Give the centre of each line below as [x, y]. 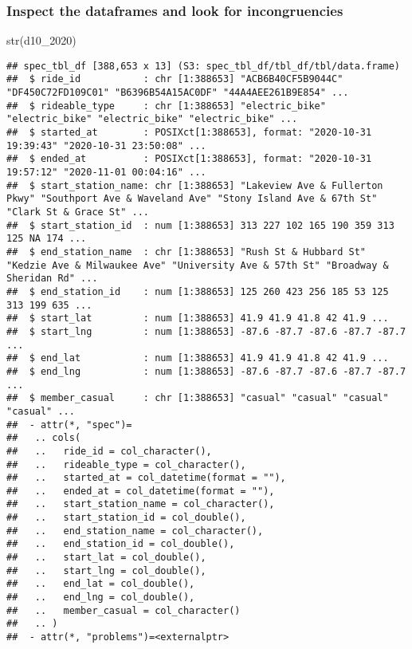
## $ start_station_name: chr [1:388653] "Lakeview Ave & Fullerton [195, 185]
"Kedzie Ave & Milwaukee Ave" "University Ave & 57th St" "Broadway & [198, 265]
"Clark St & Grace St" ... [78, 212]
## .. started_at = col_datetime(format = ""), [146, 478]
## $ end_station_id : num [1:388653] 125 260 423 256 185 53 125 [198, 291]
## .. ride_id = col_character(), [109, 451]
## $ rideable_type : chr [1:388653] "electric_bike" [166, 106]
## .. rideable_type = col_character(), [126, 464]
